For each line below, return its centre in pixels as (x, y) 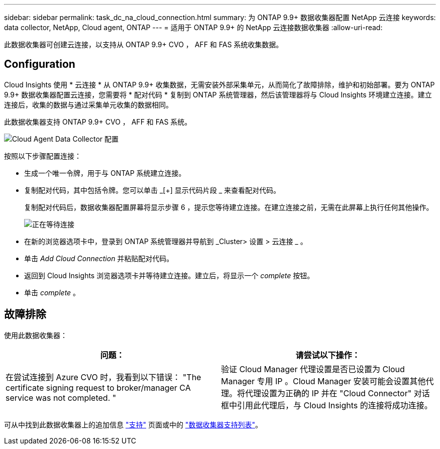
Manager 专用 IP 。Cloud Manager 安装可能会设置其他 (323, 381)
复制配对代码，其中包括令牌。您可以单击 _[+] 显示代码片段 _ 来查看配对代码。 (152, 190)
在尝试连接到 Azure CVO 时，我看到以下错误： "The (103, 377)
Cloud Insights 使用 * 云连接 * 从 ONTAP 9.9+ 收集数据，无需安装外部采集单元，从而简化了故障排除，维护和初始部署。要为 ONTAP (219, 84)
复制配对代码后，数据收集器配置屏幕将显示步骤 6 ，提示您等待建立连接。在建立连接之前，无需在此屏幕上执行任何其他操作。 (229, 207)
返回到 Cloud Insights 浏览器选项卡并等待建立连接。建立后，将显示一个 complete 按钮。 (169, 275)
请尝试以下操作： (328, 355)
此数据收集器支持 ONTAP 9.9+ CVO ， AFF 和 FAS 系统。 (98, 122)
